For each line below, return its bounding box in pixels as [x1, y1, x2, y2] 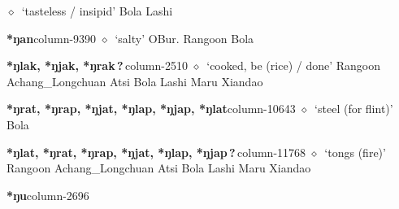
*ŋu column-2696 [7, 186, 89, 203]
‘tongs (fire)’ [324, 143, 386, 160]
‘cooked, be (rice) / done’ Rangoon [206, 57, 381, 74]
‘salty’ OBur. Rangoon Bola [115, 29, 254, 46]
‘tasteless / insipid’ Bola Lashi [21, 2, 173, 19]
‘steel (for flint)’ [314, 100, 393, 117]
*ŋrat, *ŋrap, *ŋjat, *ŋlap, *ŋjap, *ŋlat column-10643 [7, 100, 296, 117]
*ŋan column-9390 [7, 29, 97, 46]
